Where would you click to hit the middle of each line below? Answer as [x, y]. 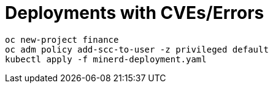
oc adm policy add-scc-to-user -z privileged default [137, 49]
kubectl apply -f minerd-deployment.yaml [106, 59]
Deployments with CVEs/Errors [135, 13]
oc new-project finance [62, 39]
